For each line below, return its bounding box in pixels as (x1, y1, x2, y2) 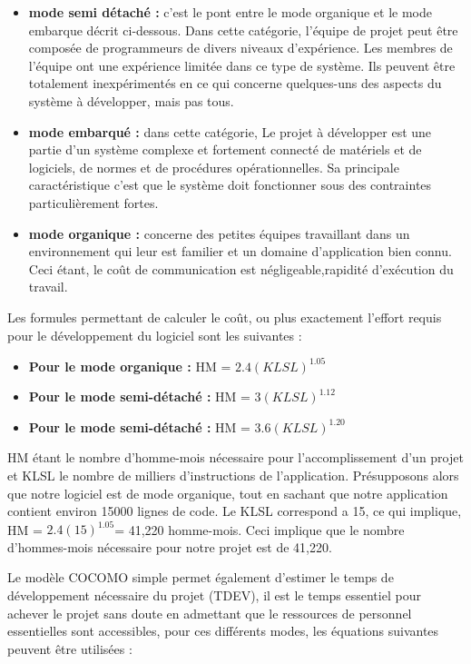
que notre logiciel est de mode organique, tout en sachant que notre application (7, 483, 448, 502)
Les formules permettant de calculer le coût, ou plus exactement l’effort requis (7, 307, 442, 326)
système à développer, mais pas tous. (28, 91, 234, 110)
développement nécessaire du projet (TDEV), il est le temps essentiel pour (7, 586, 421, 605)
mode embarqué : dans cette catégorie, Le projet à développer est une (28, 122, 432, 141)
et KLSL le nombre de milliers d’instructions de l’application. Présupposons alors (7, 465, 459, 484)
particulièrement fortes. (28, 193, 159, 212)
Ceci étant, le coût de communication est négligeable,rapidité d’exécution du (28, 259, 454, 278)
